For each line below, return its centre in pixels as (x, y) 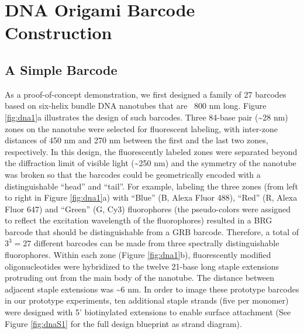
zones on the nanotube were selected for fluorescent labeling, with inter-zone (141, 128)
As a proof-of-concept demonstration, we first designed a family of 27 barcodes (146, 94)
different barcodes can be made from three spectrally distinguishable (157, 243)
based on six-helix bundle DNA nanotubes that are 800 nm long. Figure (136, 106)
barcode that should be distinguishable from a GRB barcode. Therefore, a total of (152, 231)
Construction (58, 32)
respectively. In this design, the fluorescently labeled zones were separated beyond (151, 151)
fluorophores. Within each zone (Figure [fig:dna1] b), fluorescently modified (138, 255)
